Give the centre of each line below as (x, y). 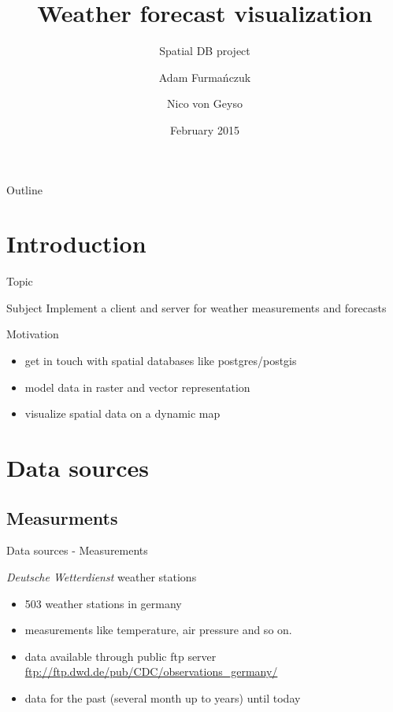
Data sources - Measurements (77, 550)
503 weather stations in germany (103, 603)
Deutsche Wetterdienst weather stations (102, 576)
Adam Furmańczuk (205, 77)
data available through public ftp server (120, 656)
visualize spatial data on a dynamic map (122, 413)
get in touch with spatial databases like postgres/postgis (161, 360)
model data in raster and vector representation (137, 387)
